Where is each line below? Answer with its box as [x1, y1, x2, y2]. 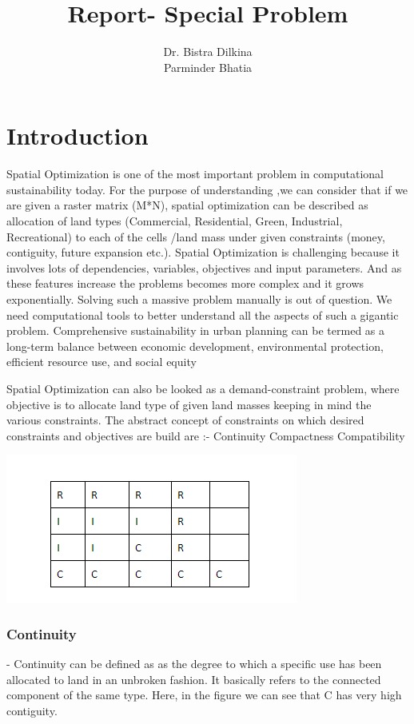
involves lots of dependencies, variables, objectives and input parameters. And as [6, 259, 402, 276]
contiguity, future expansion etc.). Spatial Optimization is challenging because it [6, 244, 400, 261]
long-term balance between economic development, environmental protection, [6, 337, 384, 354]
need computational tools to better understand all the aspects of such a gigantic [6, 306, 399, 323]
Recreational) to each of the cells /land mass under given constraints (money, [6, 228, 385, 245]
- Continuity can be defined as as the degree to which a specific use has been [6, 655, 382, 672]
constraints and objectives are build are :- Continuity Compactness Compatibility [6, 427, 405, 444]
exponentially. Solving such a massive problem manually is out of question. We [6, 291, 392, 307]
